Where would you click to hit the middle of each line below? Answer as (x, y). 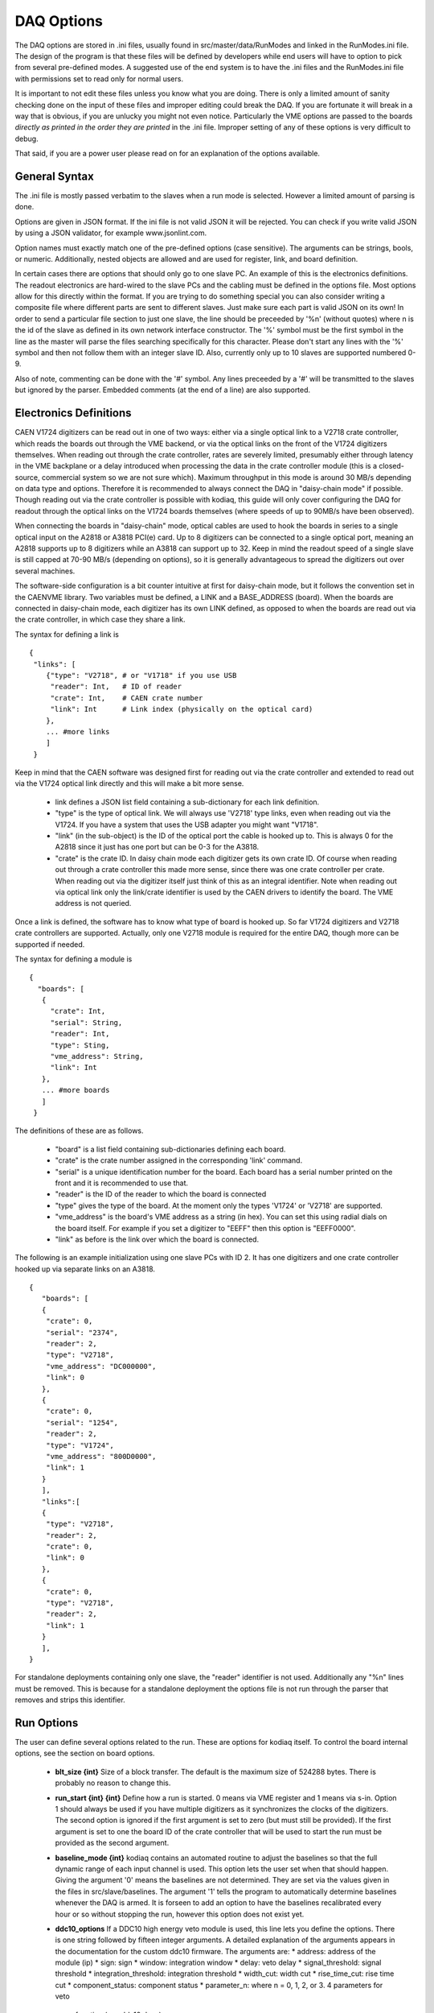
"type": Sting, (80, 1045)
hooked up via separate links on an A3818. (85, 1269)
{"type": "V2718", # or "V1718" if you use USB (141, 675)
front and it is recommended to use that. (122, 1183)
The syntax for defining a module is (74, 959)
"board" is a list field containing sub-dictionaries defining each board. (170, 1149)
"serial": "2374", (82, 1332)
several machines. (45, 571)
